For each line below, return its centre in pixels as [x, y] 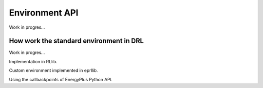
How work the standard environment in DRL [76, 41]
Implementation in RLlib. [33, 61]
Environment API [44, 13]
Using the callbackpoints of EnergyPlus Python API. [61, 79]
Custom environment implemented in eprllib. [54, 70]
